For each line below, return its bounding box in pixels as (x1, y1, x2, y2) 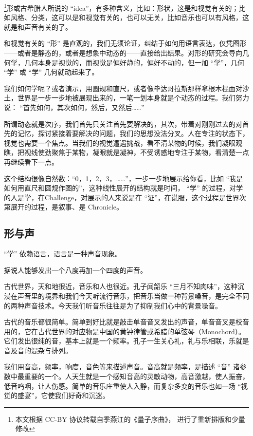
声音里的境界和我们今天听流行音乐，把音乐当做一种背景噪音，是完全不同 (17, 290, 249, 301)
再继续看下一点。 (4, 156, 58, 167)
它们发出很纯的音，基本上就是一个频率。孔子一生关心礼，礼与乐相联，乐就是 (4, 336, 249, 346)
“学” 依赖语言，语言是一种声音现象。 (4, 248, 122, 259)
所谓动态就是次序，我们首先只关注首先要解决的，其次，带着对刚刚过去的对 (4, 118, 242, 129)
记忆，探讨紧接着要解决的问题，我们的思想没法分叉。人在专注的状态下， (17, 128, 249, 138)
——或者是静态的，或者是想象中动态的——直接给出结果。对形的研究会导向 (4, 48, 242, 58)
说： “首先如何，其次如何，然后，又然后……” (4, 102, 145, 112)
